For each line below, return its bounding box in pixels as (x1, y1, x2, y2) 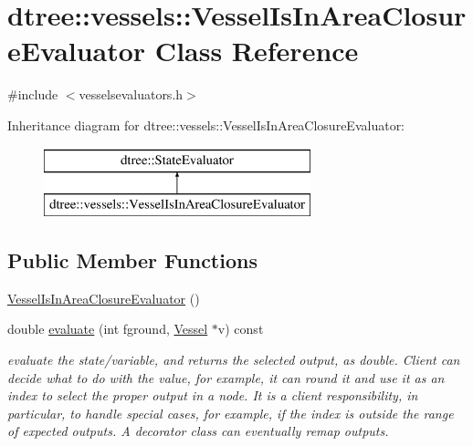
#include (7, 85, 58, 104)
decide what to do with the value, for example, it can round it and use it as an (7, 368, 445, 387)
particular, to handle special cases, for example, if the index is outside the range (7, 403, 454, 422)
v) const (217, 319, 264, 338)
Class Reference (154, 32, 359, 69)
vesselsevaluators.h (79, 85, 184, 104)
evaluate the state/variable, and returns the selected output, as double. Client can (7, 350, 460, 369)
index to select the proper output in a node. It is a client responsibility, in (7, 386, 418, 405)
